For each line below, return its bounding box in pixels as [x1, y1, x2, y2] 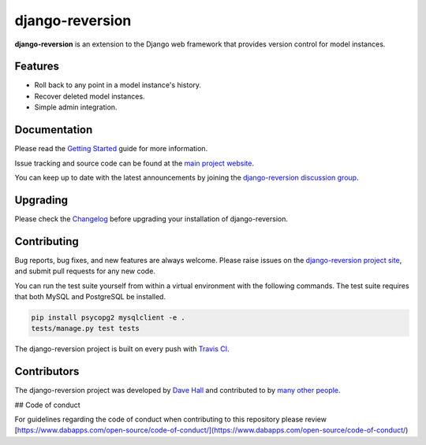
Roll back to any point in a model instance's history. [34, 80, 201, 90]
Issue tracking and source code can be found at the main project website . [14, 158, 255, 168]
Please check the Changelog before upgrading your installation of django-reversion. [14, 213, 288, 224]
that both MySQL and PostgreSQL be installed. [14, 291, 166, 301]
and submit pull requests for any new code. [14, 266, 155, 276]
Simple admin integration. [34, 102, 118, 112]
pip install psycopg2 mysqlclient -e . [31, 313, 185, 322]
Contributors [14, 365, 80, 378]
